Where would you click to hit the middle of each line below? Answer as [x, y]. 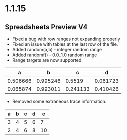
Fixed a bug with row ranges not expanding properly [66, 39]
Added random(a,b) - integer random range [57, 50]
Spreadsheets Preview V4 [46, 27]
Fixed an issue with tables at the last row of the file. [65, 44]
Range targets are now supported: [48, 60]
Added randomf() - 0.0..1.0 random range [55, 55]
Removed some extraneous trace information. [59, 101]
